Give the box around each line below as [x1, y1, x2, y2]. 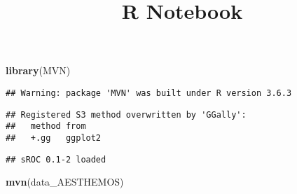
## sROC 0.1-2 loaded [6, 154, 106, 165]
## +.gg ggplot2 [6, 132, 102, 143]
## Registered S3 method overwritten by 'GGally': [6, 109, 247, 120]
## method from [6, 121, 86, 132]
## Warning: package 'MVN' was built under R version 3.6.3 [6, 88, 292, 98]
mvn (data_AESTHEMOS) [6, 174, 124, 189]
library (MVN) [6, 63, 71, 78]
